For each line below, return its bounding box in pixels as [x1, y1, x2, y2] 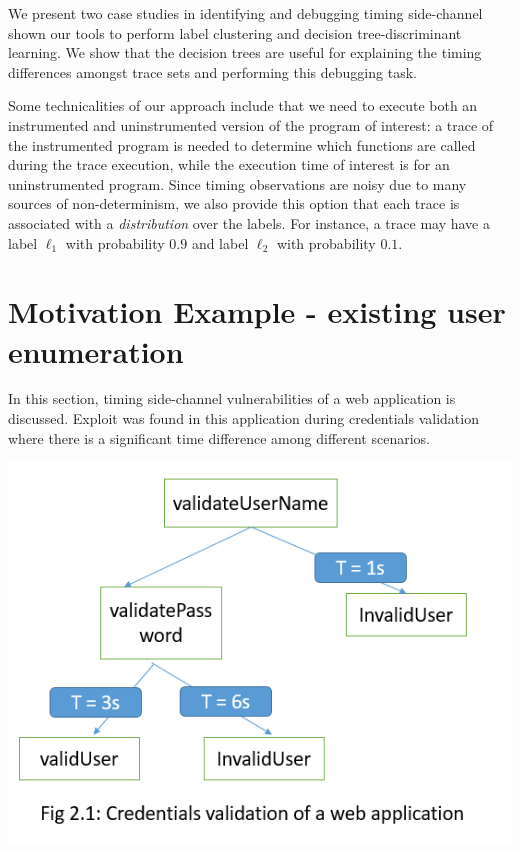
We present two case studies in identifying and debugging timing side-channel [8, 3, 483, 23]
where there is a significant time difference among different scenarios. [8, 427, 431, 448]
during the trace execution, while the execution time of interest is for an [8, 154, 450, 175]
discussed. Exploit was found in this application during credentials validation [8, 408, 479, 429]
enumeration [8, 330, 184, 371]
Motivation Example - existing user [8, 291, 506, 332]
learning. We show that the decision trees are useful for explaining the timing [8, 42, 482, 63]
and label [191, 232, 249, 253]
